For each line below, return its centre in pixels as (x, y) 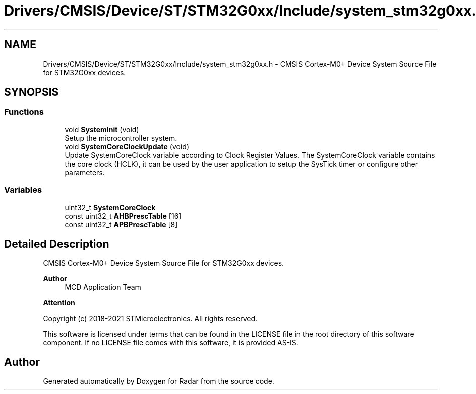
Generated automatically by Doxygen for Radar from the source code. (159, 381)
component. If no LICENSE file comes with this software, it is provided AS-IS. (171, 343)
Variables (23, 190)
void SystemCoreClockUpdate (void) (127, 146)
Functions (24, 112)
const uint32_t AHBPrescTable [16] (123, 216)
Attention (59, 303)
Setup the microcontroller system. (121, 138)
